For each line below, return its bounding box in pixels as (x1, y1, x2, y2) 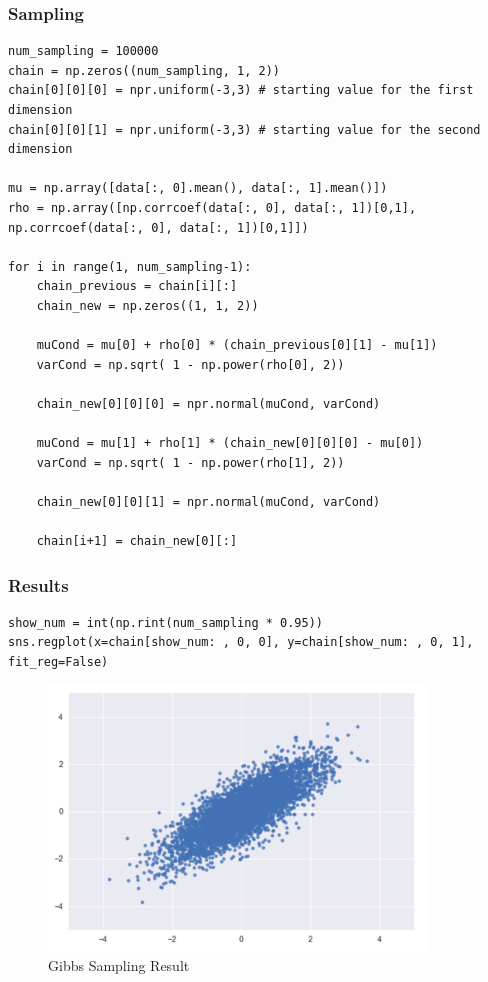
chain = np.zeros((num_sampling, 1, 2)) (8, 63, 281, 78)
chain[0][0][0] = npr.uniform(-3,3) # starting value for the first (8, 83, 474, 98)
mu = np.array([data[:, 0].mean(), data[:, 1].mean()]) (8, 181, 388, 196)
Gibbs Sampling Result (48, 954, 190, 975)
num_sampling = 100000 (8, 44, 159, 59)
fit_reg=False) (8, 655, 109, 670)
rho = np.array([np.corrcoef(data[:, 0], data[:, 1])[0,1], (8, 200, 417, 215)
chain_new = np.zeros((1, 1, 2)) (36, 298, 259, 313)
